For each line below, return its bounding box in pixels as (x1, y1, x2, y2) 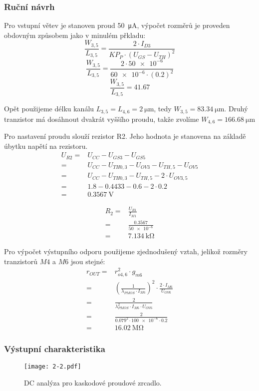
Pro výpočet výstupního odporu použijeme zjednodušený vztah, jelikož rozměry (4, 246, 248, 257)
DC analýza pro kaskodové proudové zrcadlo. (24, 377, 162, 388)
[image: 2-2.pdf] (24, 363, 81, 371)
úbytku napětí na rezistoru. (4, 140, 88, 151)
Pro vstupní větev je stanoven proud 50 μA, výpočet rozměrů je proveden (4, 20, 230, 30)
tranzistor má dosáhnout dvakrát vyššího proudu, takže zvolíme (4, 113, 199, 124)
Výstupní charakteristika (4, 342, 105, 355)
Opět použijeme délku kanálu (4, 103, 94, 114)
